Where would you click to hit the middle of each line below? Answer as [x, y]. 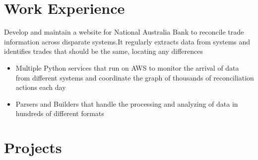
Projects [33, 147]
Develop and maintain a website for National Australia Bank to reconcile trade [124, 32]
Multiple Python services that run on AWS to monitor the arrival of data [127, 67]
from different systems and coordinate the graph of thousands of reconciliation [135, 77]
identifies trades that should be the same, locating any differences [104, 51]
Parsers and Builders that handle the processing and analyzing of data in [127, 103]
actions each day [41, 87]
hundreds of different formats [60, 113]
